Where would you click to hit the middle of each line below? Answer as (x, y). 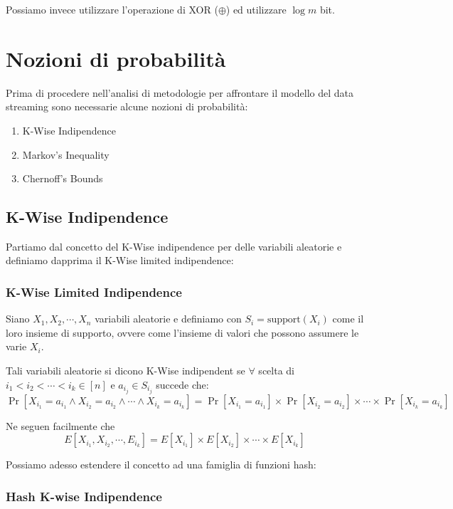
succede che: (182, 384)
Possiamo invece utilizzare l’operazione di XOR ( (112, 9)
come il (348, 319)
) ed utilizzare (256, 9)
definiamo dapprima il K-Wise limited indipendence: (120, 260)
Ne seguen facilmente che (60, 425)
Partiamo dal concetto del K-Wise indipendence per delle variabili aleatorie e (174, 246)
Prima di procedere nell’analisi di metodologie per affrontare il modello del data (180, 92)
